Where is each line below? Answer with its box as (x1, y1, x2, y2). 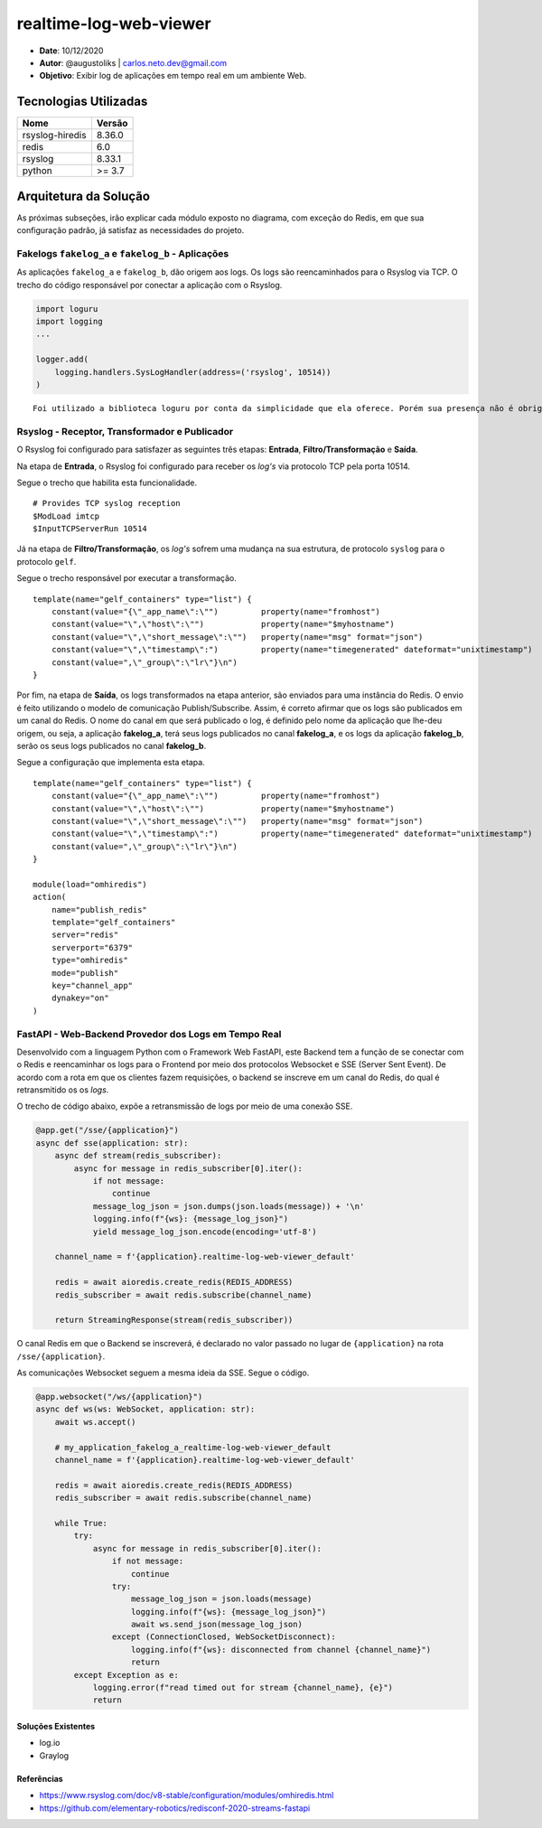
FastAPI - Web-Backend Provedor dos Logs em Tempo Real (16, 1027, 282, 1040)
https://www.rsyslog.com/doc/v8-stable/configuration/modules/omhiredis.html (39, 1790, 334, 1801)
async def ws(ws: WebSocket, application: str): (35, 1404, 256, 1414)
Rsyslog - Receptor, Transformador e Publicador (16, 425, 234, 437)
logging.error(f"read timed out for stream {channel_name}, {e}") (92, 1683, 393, 1693)
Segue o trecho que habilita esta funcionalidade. (16, 477, 198, 488)
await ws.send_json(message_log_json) (131, 1619, 303, 1630)
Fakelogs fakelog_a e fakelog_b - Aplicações (16, 247, 229, 259)
